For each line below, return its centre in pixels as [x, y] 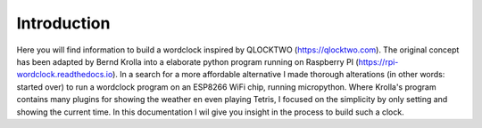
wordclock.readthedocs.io [65, 75]
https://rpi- [378, 61]
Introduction [63, 23]
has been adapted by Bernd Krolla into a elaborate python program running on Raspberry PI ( [187, 61]
